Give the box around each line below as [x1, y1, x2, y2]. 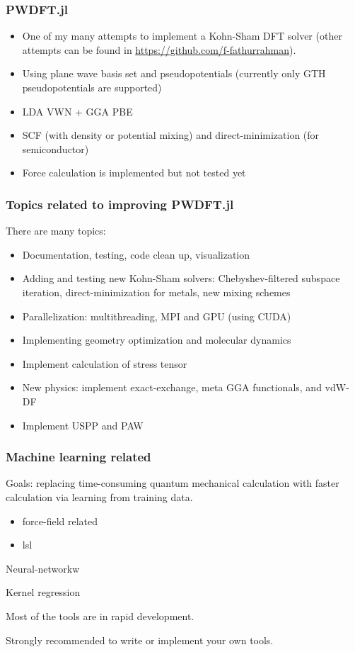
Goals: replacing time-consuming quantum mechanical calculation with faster [6, 476, 339, 490]
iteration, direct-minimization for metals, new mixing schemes [22, 284, 291, 299]
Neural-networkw [6, 561, 80, 575]
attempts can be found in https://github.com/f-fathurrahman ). [22, 42, 296, 57]
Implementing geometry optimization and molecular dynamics [22, 332, 291, 347]
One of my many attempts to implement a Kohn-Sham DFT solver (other [22, 28, 342, 43]
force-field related [22, 513, 98, 528]
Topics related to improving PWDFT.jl [6, 195, 234, 213]
